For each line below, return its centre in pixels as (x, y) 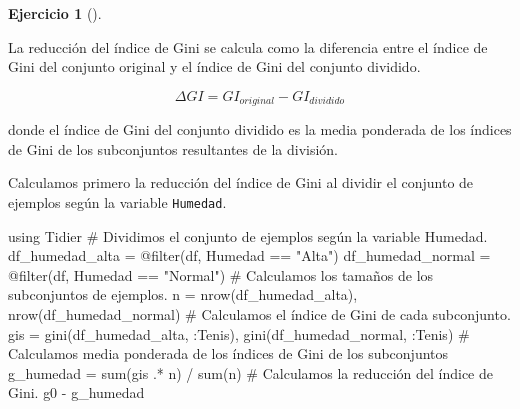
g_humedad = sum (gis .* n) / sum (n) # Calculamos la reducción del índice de (250, 372)
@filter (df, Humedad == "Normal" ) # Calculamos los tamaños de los (221, 274)
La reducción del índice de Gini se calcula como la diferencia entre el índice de (248, 46)
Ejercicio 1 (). (55, 13)
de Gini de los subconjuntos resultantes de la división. (173, 148)
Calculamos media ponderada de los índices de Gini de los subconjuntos (228, 353)
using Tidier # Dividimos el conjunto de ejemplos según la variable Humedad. (248, 235)
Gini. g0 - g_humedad (76, 392)
